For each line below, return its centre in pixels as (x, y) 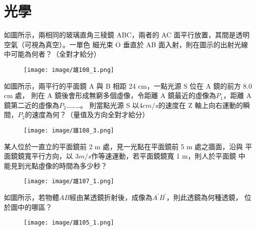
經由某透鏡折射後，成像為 (111, 197)
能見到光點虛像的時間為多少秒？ (56, 165)
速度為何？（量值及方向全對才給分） (90, 115)
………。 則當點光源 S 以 (103, 105)
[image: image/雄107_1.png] (69, 181)
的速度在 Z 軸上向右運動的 (201, 105)
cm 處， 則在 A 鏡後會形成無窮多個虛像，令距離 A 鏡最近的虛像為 (110, 95)
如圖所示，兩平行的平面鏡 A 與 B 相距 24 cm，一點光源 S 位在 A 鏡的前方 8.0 (128, 85)
